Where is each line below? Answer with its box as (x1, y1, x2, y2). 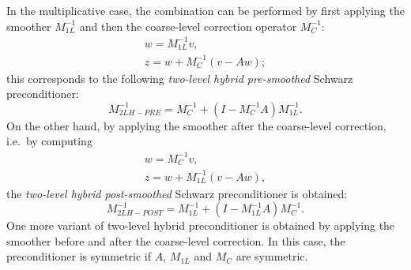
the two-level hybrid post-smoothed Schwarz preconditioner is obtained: (6, 185, 348, 201)
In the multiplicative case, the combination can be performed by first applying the (6, 2, 405, 18)
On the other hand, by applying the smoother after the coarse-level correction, (6, 117, 386, 133)
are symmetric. (236, 248, 308, 264)
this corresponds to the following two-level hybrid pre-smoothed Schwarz (6, 69, 353, 86)
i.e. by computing (6, 133, 92, 149)
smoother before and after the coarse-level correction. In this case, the (6, 232, 345, 249)
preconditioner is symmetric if (6, 248, 152, 264)
